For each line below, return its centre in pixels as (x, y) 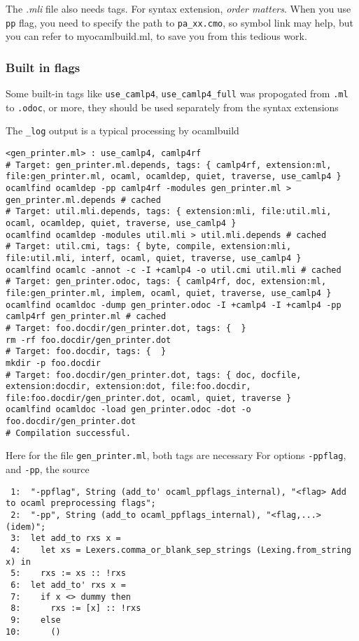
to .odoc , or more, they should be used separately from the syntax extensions (172, 107)
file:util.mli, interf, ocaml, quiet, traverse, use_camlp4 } (154, 258)
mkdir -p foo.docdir (54, 363)
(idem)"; (26, 527)
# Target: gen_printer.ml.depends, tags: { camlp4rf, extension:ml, (169, 165)
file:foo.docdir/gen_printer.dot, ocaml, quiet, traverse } (149, 398)
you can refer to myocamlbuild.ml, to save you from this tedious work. (156, 36)
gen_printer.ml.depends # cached (83, 200)
